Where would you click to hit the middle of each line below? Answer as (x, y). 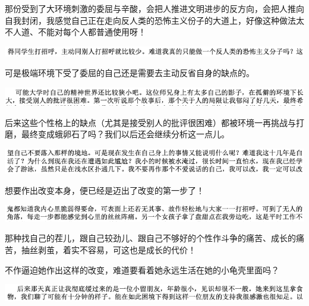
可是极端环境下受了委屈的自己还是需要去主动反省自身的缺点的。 (130, 73)
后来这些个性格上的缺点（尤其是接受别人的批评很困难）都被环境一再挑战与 (150, 122)
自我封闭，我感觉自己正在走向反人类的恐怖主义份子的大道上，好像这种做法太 (154, 20)
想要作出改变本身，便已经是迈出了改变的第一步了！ (105, 190)
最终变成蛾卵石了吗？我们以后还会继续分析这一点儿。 (125, 134)
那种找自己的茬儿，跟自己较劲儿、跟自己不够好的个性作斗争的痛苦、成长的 (150, 238)
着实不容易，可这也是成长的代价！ (129, 249)
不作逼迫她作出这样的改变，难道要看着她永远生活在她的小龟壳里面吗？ (142, 269)
